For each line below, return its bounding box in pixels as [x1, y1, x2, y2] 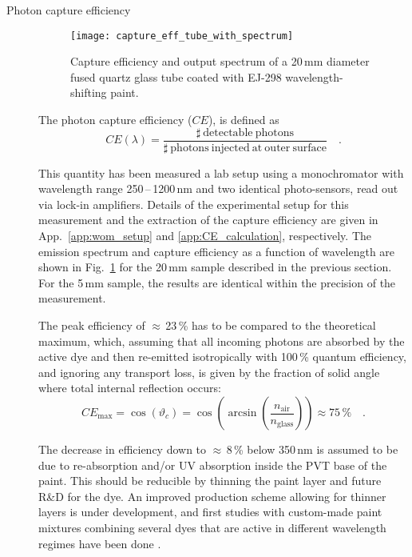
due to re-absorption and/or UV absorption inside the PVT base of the [38, 456, 387, 473]
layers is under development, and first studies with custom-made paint [38, 503, 382, 520]
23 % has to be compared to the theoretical [165, 317, 376, 334]
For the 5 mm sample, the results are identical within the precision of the [38, 274, 396, 291]
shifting [70, 84, 107, 101]
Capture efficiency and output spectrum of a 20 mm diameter [70, 53, 370, 70]
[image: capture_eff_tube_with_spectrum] [70, 30, 294, 42]
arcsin [228, 407, 257, 419]
